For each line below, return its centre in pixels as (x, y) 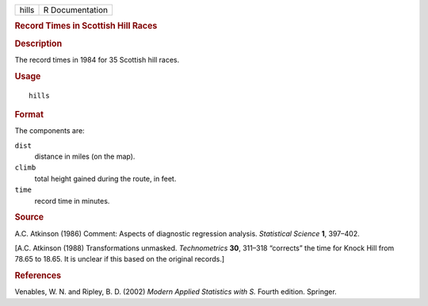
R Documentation (76, 10)
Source (29, 217)
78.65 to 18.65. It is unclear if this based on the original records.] (120, 259)
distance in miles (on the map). (85, 157)
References (38, 276)
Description (38, 44)
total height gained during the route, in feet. (105, 178)
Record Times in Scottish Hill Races (86, 26)
